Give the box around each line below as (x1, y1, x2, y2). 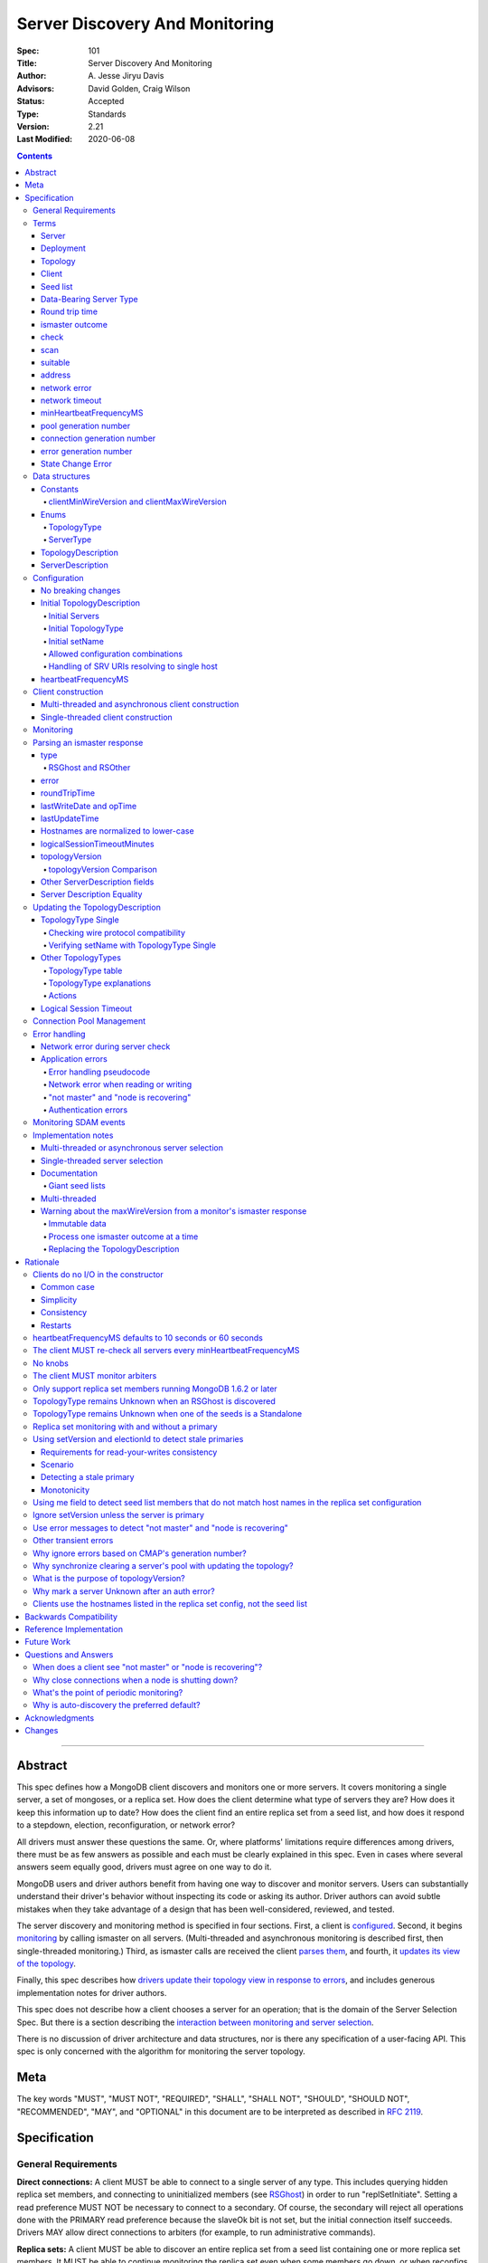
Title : (16, 57, 38, 68)
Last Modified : (16, 134, 72, 145)
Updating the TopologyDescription (33, 902, 162, 912)
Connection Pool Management (33, 1016, 146, 1026)
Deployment (41, 243, 86, 253)
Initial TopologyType (48, 623, 124, 634)
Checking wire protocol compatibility (48, 927, 185, 938)
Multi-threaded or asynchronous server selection (41, 1142, 223, 1153)
